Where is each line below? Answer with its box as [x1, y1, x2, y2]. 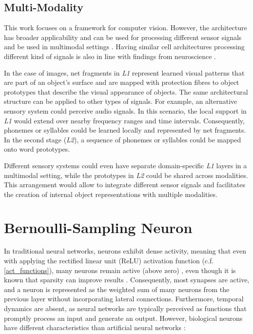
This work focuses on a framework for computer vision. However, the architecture [4, 22, 247, 33]
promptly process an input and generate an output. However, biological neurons [4, 313, 243, 323]
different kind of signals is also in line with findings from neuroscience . [4, 51, 216, 61]
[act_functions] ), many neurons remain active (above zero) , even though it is [4, 265, 236, 275]
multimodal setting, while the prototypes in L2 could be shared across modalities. [4, 170, 248, 180]
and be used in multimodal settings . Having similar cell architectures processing [4, 41, 245, 52]
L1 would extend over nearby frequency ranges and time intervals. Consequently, [4, 115, 245, 125]
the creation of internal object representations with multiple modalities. [4, 189, 217, 199]
